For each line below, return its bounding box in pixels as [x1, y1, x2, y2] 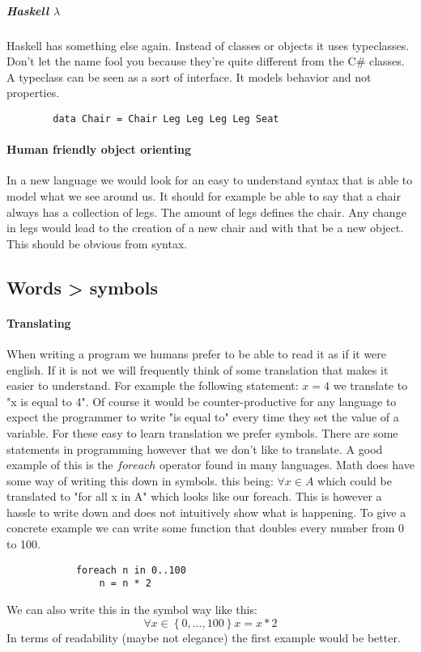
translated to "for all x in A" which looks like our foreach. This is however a [6, 488, 382, 505]
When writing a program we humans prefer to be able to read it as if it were [6, 345, 387, 362]
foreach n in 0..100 [75, 564, 186, 576]
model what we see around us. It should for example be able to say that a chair [6, 187, 401, 204]
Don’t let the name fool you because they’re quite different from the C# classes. [6, 53, 405, 70]
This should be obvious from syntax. [6, 235, 188, 252]
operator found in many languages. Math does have [159, 456, 415, 473]
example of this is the [6, 456, 113, 473]
